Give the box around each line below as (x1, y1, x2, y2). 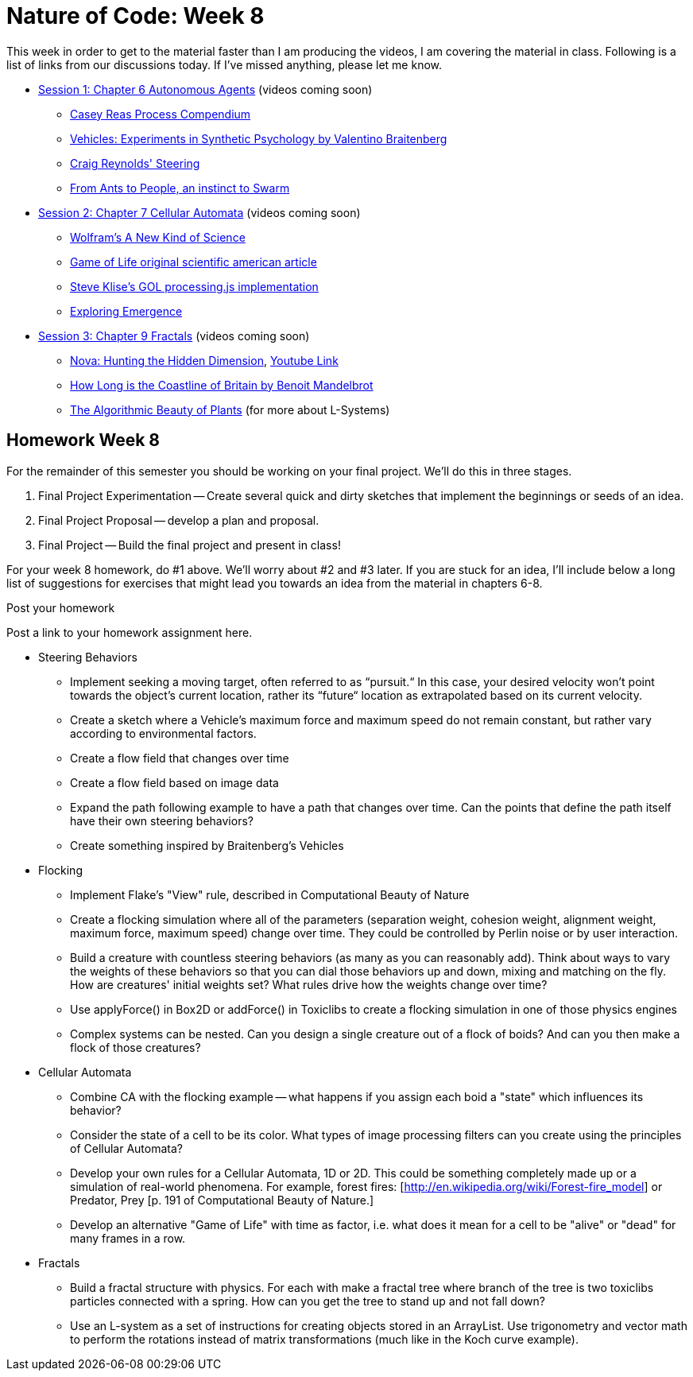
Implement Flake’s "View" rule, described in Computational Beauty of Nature (70, 887, 470, 902)
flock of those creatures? (70, 1040, 201, 1054)
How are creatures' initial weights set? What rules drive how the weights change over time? (70, 977, 548, 991)
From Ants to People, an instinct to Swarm (70, 180, 290, 195)
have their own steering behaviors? (70, 813, 254, 828)
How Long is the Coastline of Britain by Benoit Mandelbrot (70, 378, 374, 392)
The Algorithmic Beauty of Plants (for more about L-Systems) (70, 402, 390, 417)
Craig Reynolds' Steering (70, 156, 200, 170)
